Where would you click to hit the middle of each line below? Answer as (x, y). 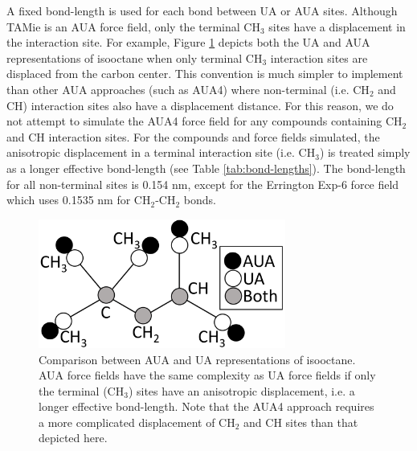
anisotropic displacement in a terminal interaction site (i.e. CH (161, 152)
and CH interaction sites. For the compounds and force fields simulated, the (193, 136)
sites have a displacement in (337, 26)
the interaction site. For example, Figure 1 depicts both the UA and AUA (188, 42)
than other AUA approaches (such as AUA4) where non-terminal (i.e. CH (188, 89)
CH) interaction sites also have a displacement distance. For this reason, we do (200, 105)
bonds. (200, 200)
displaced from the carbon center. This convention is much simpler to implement (205, 74)
